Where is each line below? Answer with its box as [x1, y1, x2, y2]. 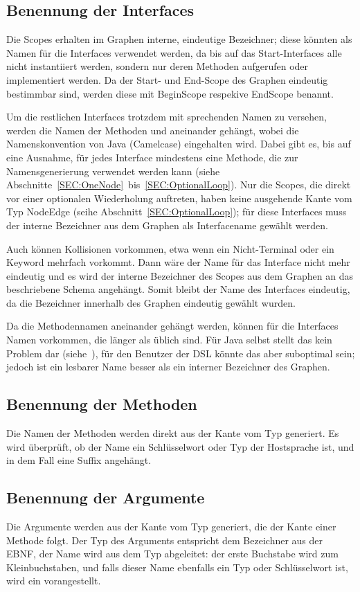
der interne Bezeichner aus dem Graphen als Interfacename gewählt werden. [6, 217, 328, 232]
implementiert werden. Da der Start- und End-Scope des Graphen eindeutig [6, 72, 328, 87]
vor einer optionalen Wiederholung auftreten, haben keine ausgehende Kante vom [6, 190, 352, 205]
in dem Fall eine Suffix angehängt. [6, 453, 152, 467]
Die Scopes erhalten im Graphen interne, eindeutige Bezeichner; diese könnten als [6, 32, 352, 46]
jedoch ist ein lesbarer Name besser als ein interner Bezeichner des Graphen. [6, 359, 330, 374]
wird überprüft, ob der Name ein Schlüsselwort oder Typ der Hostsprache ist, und [6, 439, 354, 454]
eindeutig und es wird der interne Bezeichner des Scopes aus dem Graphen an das [6, 268, 353, 282]
